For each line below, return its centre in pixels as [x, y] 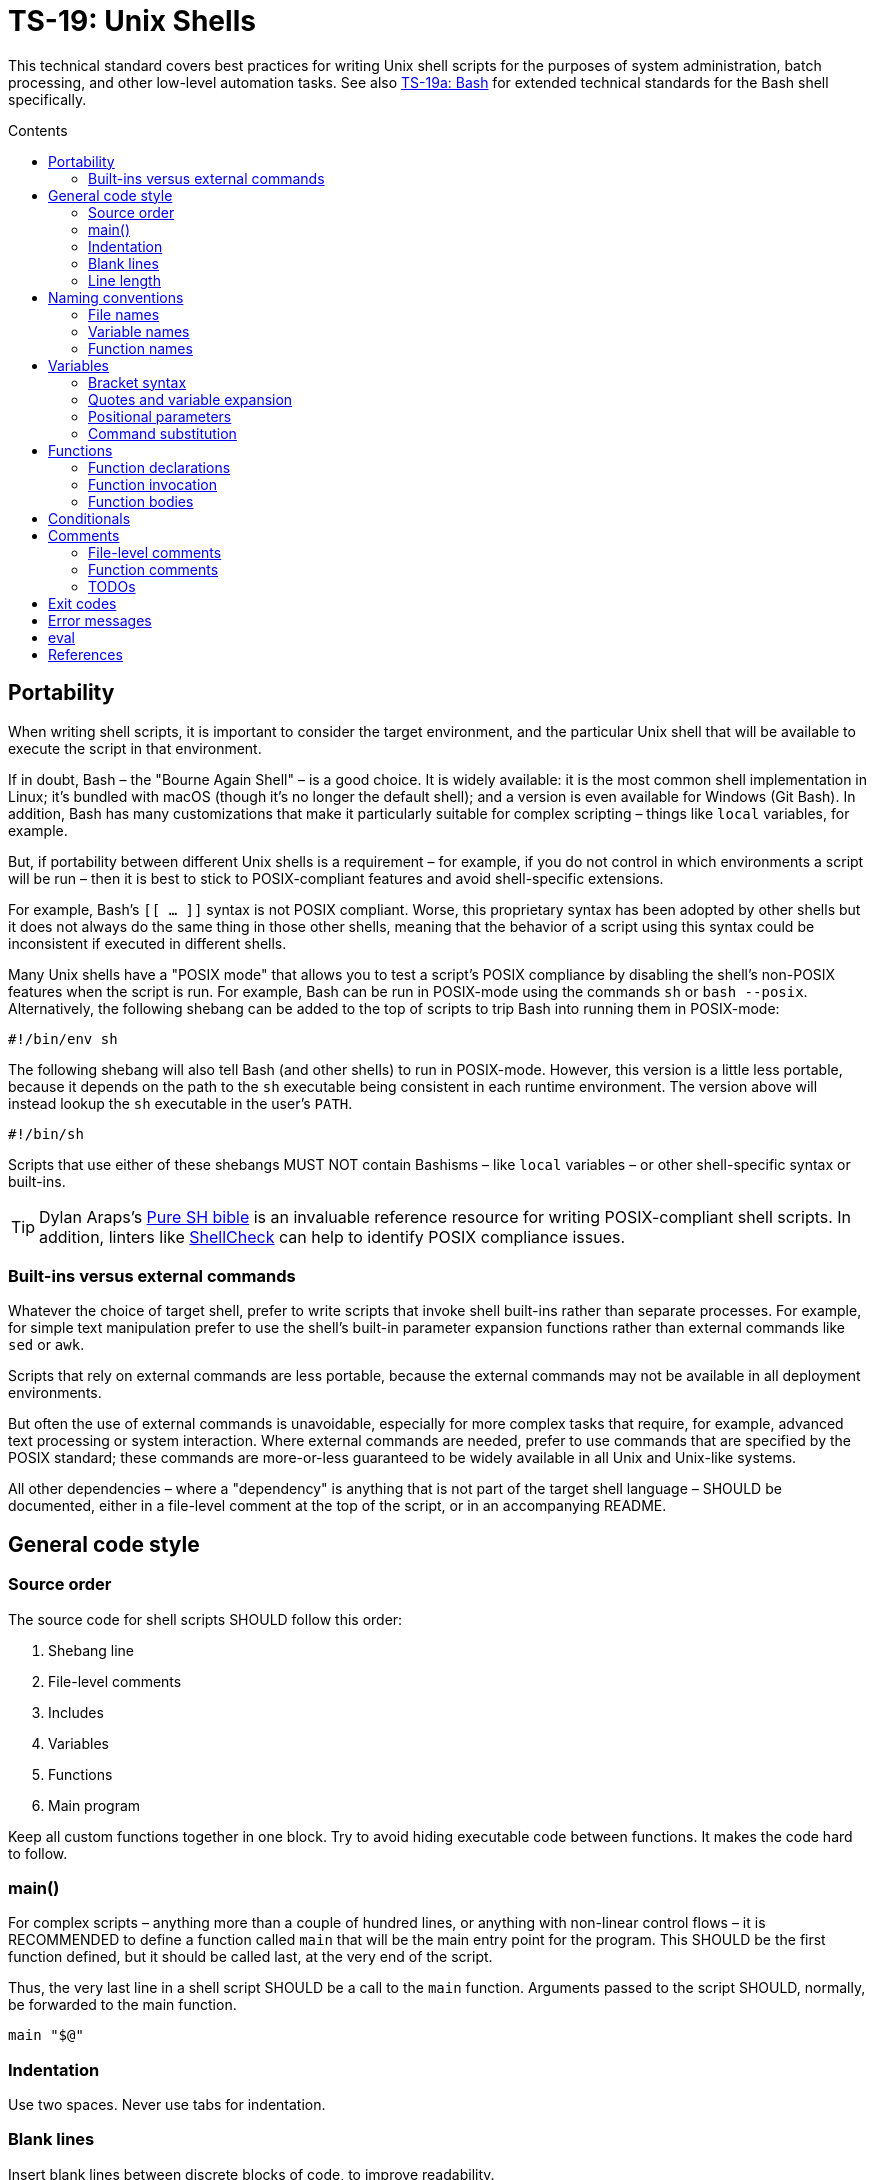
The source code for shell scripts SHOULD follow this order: [205, 1619]
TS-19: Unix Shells [132, 21]
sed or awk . [46, 1345]
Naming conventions [116, 297]
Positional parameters [160, 416]
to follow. [38, 1853]
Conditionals [89, 518]
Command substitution [162, 433]
